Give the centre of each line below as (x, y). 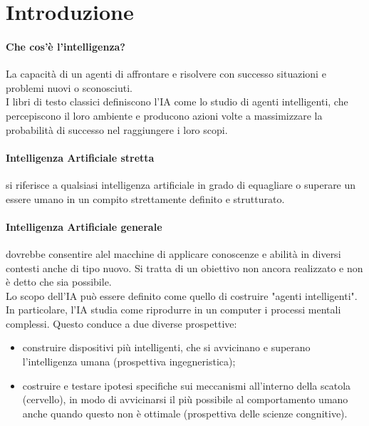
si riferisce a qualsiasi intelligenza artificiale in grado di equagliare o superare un (181, 184)
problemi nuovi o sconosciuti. (69, 87)
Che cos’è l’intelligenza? (66, 46)
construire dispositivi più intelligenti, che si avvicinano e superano (166, 347)
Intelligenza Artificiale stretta (80, 157)
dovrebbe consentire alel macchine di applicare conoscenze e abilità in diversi (173, 253)
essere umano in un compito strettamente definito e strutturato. (145, 198)
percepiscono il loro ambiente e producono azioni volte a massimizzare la (164, 115)
